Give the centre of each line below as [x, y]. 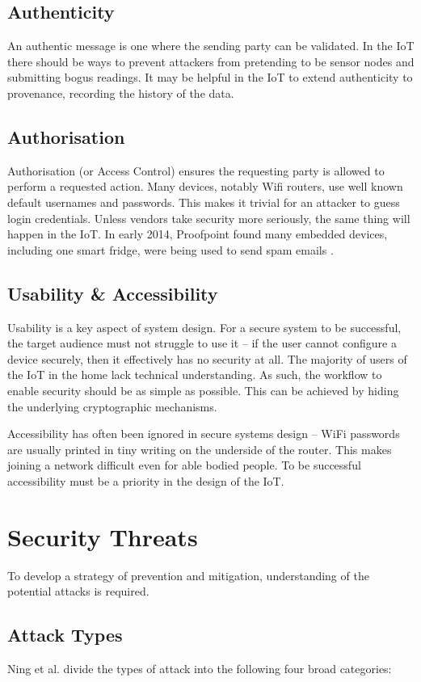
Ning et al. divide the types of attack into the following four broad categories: [200, 668]
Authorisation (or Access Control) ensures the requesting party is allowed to [196, 170]
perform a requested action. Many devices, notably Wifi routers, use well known [205, 186]
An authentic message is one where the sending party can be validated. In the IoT [211, 46]
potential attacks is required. [78, 591]
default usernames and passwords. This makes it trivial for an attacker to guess [204, 202]
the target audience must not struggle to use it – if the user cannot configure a [202, 343]
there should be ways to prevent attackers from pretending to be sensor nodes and [211, 61]
